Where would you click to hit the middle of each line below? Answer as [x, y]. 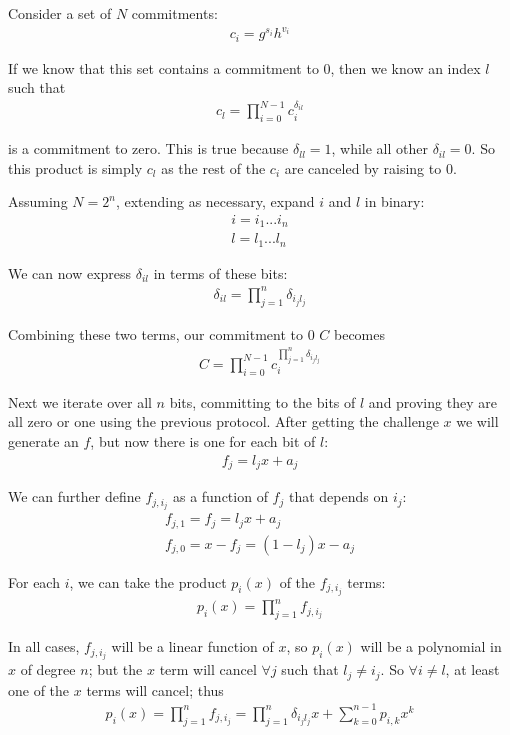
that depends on [338, 496]
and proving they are [432, 401]
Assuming [38, 201]
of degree [48, 669]
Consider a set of [60, 13]
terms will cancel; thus [155, 689]
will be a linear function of [192, 646]
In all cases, [44, 646]
